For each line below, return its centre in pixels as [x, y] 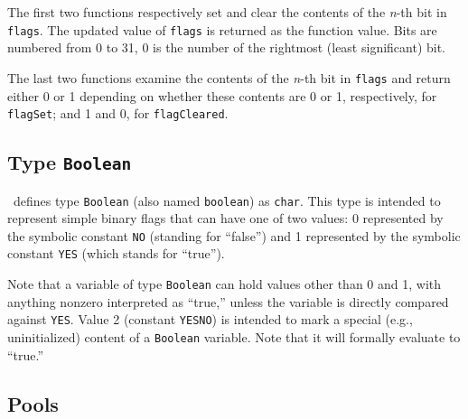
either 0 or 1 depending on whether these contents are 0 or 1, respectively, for [222, 95]
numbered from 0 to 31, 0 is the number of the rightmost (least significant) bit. [227, 47]
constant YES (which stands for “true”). [116, 253]
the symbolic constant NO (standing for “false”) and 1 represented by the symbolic [234, 235]
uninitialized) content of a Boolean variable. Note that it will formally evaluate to [234, 337]
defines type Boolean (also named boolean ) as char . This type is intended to [227, 200]
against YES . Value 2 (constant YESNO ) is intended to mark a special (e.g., [210, 319]
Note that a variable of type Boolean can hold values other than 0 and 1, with [225, 284]
